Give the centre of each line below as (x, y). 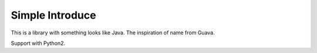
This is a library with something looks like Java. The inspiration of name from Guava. (113, 33)
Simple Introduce (53, 15)
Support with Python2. (38, 43)
